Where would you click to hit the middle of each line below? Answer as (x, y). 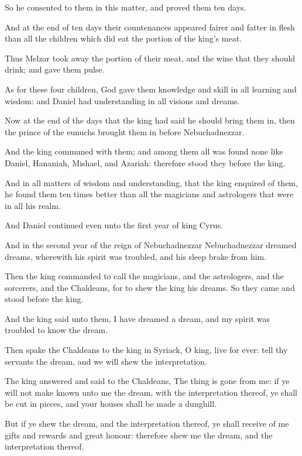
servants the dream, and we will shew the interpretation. (106, 361)
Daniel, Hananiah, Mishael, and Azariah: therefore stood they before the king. (145, 162)
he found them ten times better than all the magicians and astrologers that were (149, 194)
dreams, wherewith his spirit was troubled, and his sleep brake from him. (136, 256)
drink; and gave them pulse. (55, 69)
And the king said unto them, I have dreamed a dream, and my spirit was (137, 318)
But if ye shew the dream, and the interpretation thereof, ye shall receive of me (147, 424)
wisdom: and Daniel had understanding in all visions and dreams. (122, 100)
